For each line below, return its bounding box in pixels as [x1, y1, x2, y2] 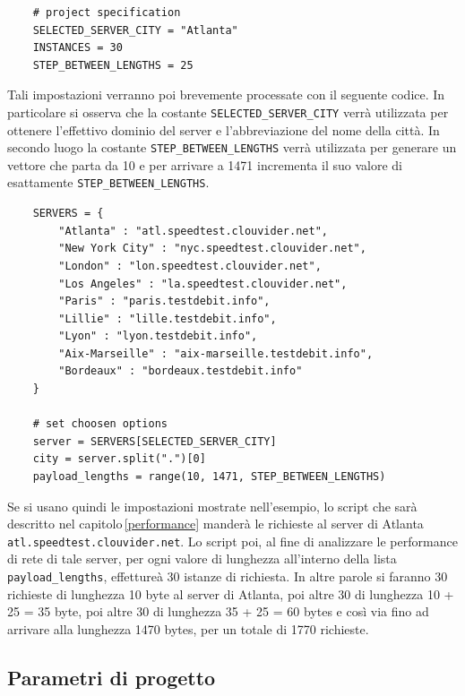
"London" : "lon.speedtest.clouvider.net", [58, 259, 322, 272]
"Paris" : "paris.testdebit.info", [58, 295, 271, 308]
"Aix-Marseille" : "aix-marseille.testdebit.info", [58, 347, 374, 360]
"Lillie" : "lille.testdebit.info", [58, 312, 277, 325]
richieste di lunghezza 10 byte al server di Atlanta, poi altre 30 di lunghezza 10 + [7, 584, 454, 603]
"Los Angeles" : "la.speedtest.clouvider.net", [58, 277, 348, 290]
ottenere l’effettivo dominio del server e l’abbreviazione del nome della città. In [7, 120, 440, 139]
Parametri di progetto [7, 663, 216, 691]
